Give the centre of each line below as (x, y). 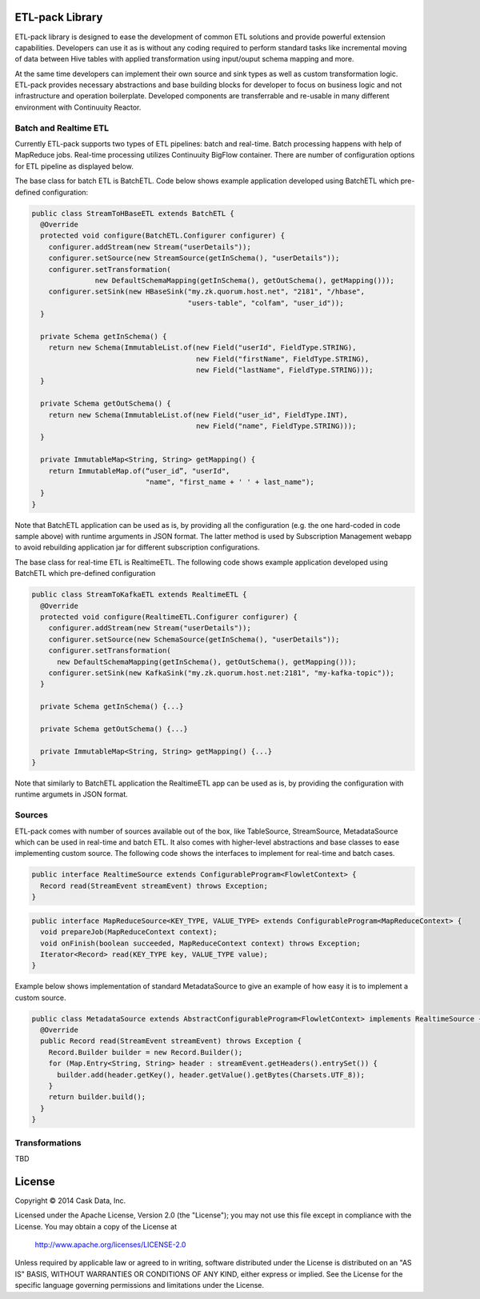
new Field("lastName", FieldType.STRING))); (285, 370)
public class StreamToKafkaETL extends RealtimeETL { (139, 595)
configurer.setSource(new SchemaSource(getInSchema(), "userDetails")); (194, 639)
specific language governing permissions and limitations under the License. (139, 1285)
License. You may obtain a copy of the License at (96, 1226)
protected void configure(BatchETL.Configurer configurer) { (163, 236)
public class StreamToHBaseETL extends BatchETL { (133, 213)
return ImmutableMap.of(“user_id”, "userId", (139, 471)
